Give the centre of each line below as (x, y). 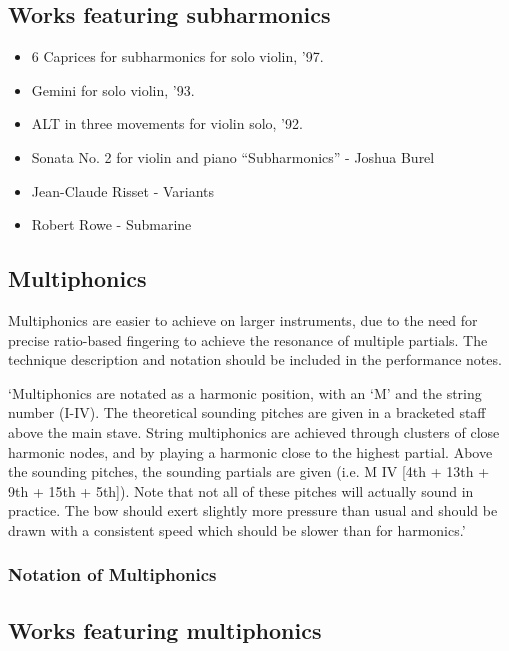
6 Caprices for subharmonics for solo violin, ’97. (177, 56)
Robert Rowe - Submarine (111, 224)
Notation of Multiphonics (112, 574)
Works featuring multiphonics (165, 629)
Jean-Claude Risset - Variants (123, 190)
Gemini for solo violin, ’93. (113, 89)
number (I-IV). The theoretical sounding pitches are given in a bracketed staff (247, 412)
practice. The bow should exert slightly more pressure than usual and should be (253, 510)
